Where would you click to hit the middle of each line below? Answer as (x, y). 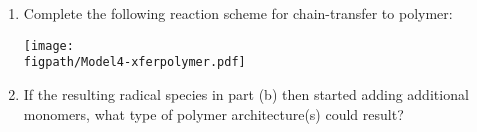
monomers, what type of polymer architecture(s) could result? (213, 113)
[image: (48, 45)
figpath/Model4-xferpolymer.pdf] (134, 62)
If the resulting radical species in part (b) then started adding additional (246, 93)
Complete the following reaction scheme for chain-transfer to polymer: (238, 13)
